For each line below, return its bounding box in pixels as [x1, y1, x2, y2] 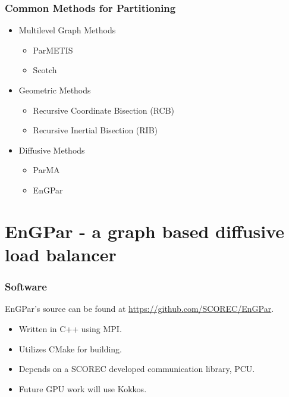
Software [5, 279, 47, 294]
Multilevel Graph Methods [18, 24, 116, 36]
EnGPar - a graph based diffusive [5, 218, 285, 243]
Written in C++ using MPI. [18, 322, 122, 335]
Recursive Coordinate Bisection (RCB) [33, 104, 175, 116]
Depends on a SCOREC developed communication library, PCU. [18, 362, 255, 375]
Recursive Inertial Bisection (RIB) [33, 124, 158, 136]
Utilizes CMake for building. [18, 342, 122, 355]
